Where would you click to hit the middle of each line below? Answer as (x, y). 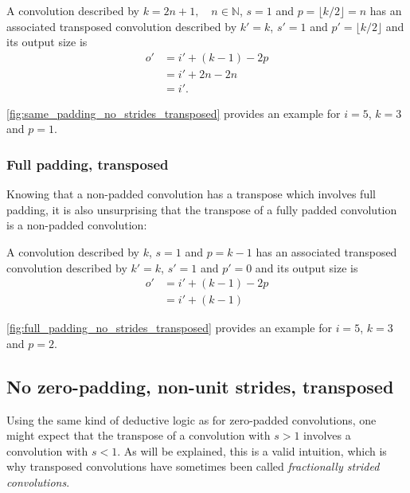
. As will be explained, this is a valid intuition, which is (252, 450)
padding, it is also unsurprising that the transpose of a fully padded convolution (202, 209)
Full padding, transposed (88, 164)
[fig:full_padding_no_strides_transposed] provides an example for (169, 328)
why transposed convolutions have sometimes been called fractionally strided (193, 466)
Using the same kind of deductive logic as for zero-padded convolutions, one (191, 419)
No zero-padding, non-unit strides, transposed (200, 386)
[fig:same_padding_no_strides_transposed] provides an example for (174, 113)
